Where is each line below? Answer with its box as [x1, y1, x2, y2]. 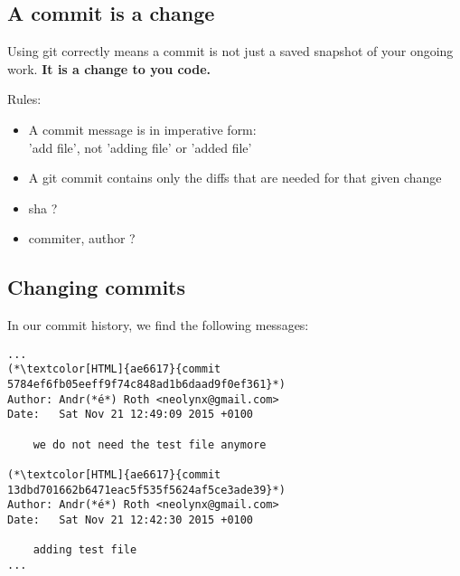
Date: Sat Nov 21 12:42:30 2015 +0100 [7, 513, 254, 526]
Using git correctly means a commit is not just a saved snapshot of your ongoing [7, 42, 454, 61]
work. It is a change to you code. [7, 59, 211, 78]
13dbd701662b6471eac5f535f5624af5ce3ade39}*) [7, 483, 286, 496]
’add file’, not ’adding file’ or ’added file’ [28, 137, 252, 156]
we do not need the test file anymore [33, 438, 267, 451]
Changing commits [7, 273, 186, 301]
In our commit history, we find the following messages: [7, 316, 309, 335]
